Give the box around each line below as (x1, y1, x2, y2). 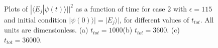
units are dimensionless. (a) (4, 24, 88, 35)
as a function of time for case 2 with (75, 3, 187, 13)
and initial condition (4, 14, 67, 24)
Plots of (4, 3, 28, 13)
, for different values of (120, 14, 189, 24)
